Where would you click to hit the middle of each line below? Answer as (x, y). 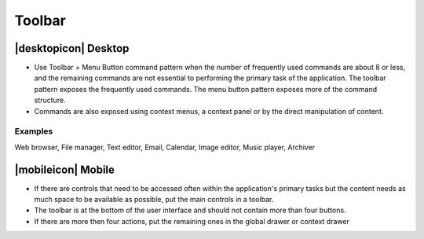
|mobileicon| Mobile (65, 169)
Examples (34, 131)
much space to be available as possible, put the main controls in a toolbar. (154, 200)
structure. (50, 100)
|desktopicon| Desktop (72, 48)
